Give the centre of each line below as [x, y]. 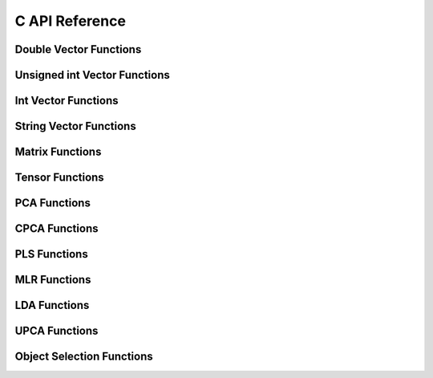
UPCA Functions [57, 331]
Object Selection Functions [84, 357]
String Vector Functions [75, 126]
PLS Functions [51, 254]
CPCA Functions [57, 229]
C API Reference [70, 21]
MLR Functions [53, 280]
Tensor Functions [59, 178]
